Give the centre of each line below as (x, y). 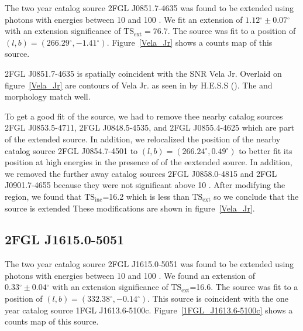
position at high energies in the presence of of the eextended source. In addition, (149, 162)
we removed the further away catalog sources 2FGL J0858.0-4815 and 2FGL (141, 173)
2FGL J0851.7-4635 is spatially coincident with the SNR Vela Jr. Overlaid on (143, 73)
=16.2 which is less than (146, 196)
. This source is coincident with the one (218, 298)
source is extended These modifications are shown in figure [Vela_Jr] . (130, 208)
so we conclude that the (256, 196)
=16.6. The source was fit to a (244, 287)
